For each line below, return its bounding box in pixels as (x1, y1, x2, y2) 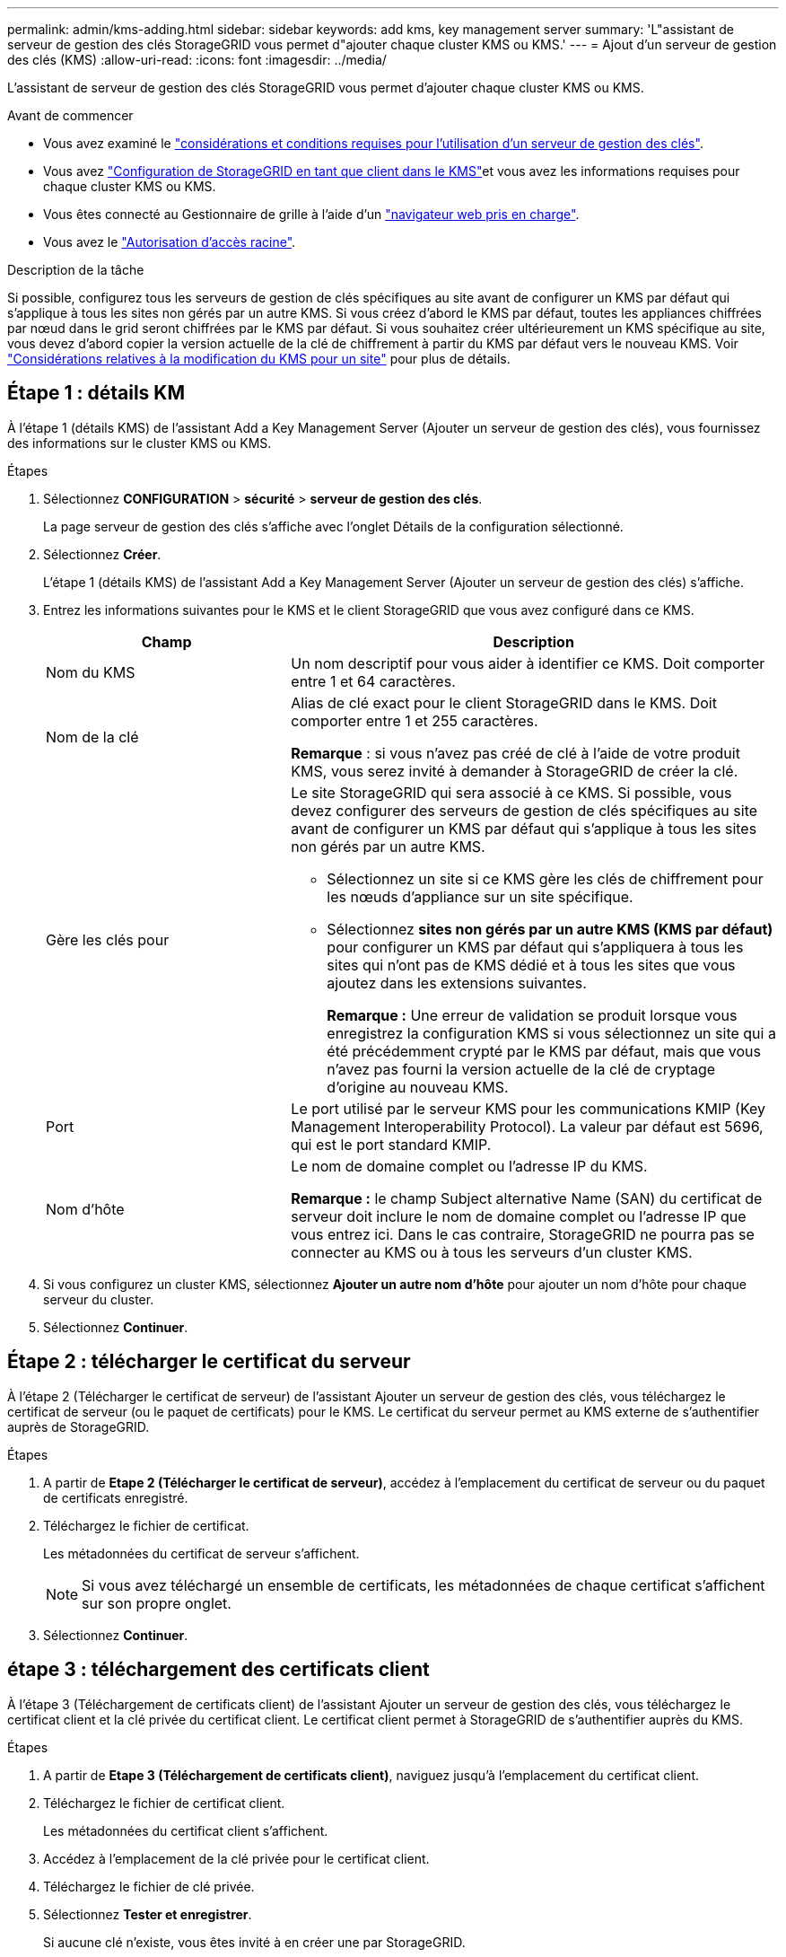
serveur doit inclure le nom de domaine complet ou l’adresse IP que (291, 1207, 747, 1225)
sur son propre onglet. (82, 1593, 231, 1612)
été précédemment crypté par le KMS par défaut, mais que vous (327, 1041, 761, 1060)
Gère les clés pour (46, 930, 170, 949)
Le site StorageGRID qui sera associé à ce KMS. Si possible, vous (291, 783, 732, 802)
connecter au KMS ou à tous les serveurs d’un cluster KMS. (291, 1242, 693, 1261)
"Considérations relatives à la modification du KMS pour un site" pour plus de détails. (7, 351, 511, 366)
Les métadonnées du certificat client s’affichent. (43, 1822, 328, 1839)
